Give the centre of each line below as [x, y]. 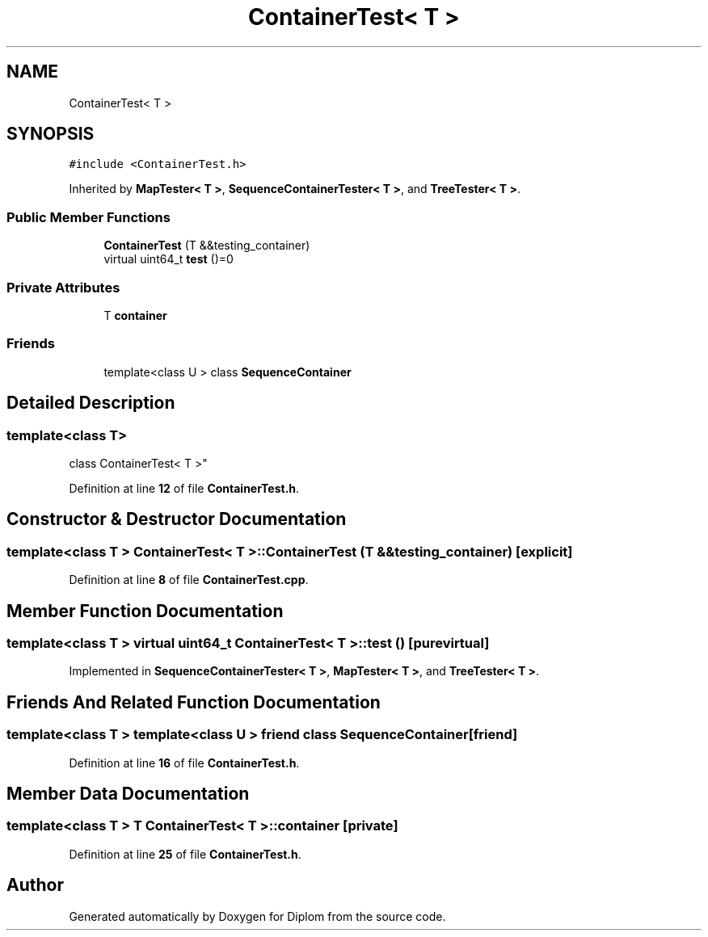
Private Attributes [63, 287]
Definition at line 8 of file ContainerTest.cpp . [189, 580]
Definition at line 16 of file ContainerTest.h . [184, 763]
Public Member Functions [88, 217]
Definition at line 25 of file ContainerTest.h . [185, 854]
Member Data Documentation [128, 793]
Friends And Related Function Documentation [194, 702]
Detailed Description [91, 403]
